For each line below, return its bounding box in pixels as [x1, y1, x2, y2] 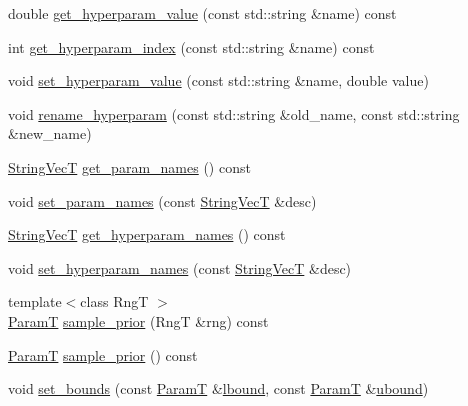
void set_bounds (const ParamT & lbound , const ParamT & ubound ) [8, 378, 429, 399]
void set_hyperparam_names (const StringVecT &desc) [8, 257, 352, 278]
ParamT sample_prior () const [8, 344, 198, 365]
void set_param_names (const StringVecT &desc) [8, 190, 317, 211]
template [8, 291, 62, 312]
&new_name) [8, 123, 92, 144]
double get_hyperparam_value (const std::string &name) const [8, 3, 397, 23]
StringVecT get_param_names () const [8, 156, 251, 177]
